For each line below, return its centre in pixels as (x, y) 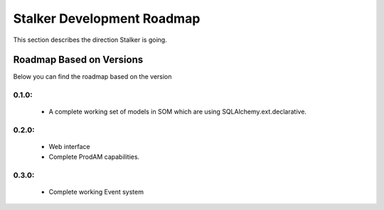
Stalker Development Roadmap (107, 18)
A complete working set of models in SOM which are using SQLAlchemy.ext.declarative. (178, 112)
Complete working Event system (96, 192)
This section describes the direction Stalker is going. (90, 40)
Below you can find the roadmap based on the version (92, 77)
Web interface (69, 147)
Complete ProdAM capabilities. (94, 157)
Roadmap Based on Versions (78, 60)
